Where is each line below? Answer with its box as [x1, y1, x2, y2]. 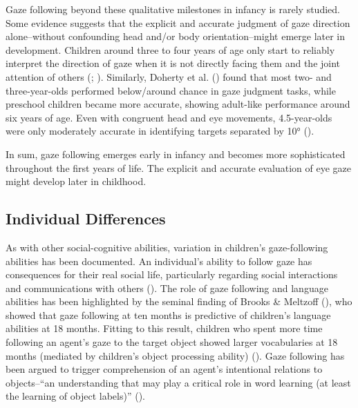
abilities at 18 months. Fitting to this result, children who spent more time [6, 321, 323, 336]
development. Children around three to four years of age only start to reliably [6, 42, 335, 57]
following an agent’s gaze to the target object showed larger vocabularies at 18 [6, 335, 338, 349]
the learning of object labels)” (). [6, 389, 145, 403]
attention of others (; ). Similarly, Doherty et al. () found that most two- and [6, 69, 332, 84]
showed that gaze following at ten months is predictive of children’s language [6, 307, 331, 322]
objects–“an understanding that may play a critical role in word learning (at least [6, 375, 351, 389]
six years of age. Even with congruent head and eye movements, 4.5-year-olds [6, 110, 332, 124]
